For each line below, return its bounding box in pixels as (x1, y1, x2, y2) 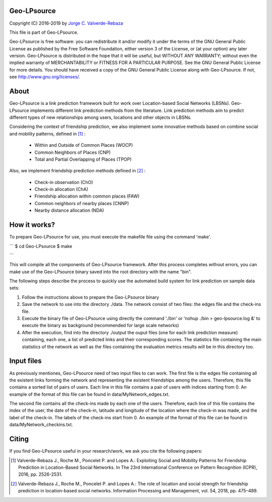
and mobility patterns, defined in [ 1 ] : (9, 131, 86, 137)
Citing (9, 435, 29, 444)
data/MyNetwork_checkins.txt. (9, 421, 73, 428)
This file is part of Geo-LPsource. (9, 29, 79, 35)
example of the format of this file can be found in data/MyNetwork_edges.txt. (9, 391, 170, 397)
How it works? (9, 221, 55, 229)
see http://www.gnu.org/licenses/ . (9, 74, 81, 80)
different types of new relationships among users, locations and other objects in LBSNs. (9, 114, 192, 120)
